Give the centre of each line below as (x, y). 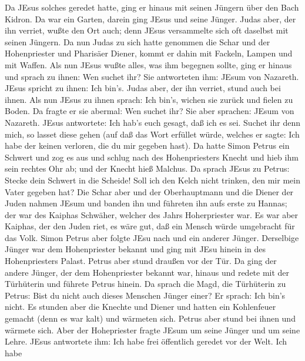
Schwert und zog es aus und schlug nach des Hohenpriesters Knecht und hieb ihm (152, 157)
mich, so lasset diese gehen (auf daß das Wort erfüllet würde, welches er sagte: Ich (152, 134)
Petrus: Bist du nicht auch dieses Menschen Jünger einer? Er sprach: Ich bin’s (145, 295)
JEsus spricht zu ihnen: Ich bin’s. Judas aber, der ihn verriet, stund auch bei (143, 88)
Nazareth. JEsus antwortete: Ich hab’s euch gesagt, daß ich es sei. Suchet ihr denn (152, 122)
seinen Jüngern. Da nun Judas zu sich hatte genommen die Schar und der (138, 41)
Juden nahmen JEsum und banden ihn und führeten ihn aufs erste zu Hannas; (146, 203)
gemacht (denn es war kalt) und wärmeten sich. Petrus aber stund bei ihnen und (150, 318)
